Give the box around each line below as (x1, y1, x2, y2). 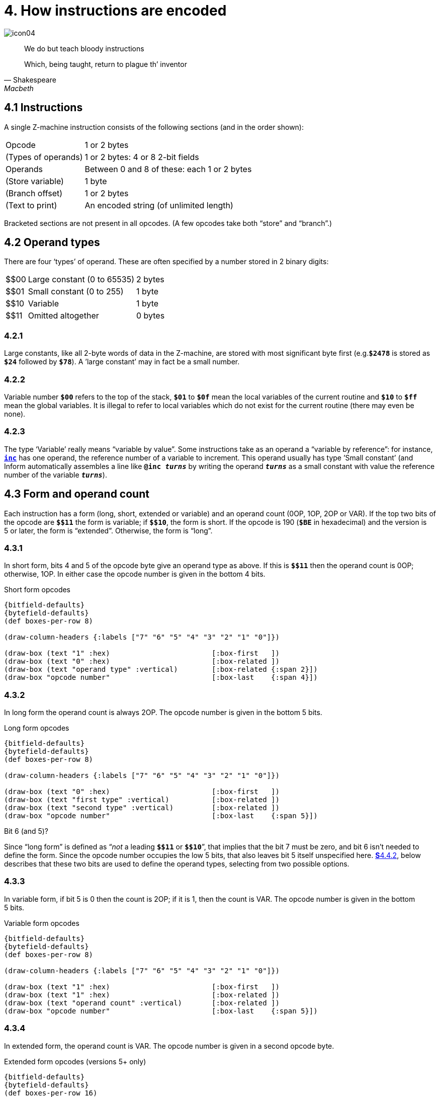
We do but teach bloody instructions (24, 44, 144, 53)
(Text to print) (6, 200, 57, 210)
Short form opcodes (4, 585, 71, 594)
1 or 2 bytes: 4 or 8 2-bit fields (84, 151, 199, 162)
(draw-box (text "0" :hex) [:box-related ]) (4, 657, 280, 666)
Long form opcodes (4, 724, 69, 733)
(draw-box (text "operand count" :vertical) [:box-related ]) (4, 998, 280, 1007)
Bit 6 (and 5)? (4, 827, 49, 836)
